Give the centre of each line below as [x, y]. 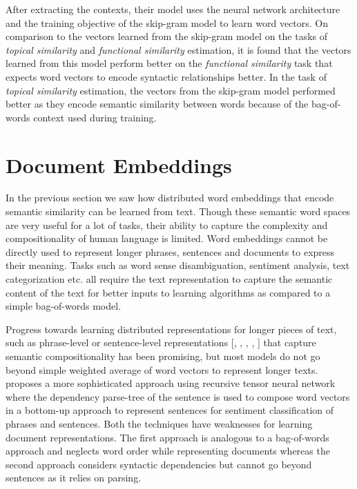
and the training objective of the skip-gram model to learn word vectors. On [167, 22]
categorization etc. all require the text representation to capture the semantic [169, 279]
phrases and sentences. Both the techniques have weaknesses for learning [159, 423]
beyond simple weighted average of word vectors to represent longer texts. [162, 369]
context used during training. [95, 117]
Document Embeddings [119, 164]
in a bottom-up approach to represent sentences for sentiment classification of [170, 410]
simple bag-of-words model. [64, 306]
